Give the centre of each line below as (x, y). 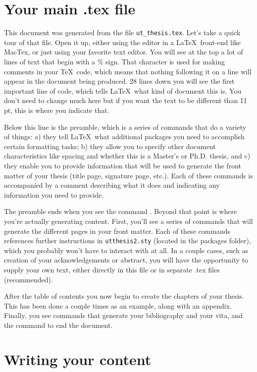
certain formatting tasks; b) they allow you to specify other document (110, 146)
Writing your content (78, 359)
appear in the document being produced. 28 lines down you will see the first (119, 81)
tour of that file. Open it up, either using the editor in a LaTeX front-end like (123, 42)
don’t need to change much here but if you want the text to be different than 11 (126, 100)
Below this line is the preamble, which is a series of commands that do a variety (125, 127)
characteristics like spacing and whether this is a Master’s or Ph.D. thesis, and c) (127, 156)
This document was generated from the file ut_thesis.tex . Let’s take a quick (122, 32)
